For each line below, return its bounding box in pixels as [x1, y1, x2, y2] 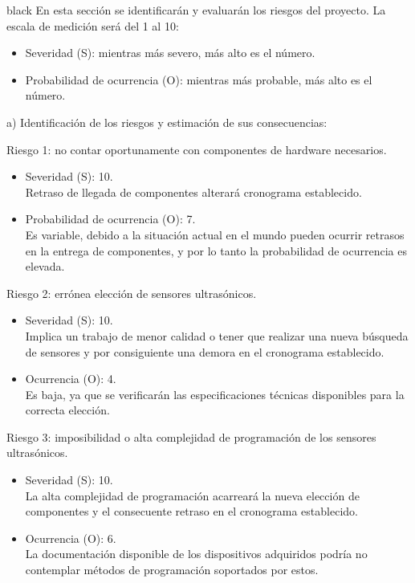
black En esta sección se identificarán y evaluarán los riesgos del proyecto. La [6, 2, 386, 18]
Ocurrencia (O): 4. [25, 370, 116, 387]
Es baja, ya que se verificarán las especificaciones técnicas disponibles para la [25, 385, 405, 402]
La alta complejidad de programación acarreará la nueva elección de [25, 487, 360, 503]
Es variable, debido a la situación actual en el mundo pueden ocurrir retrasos [25, 226, 405, 243]
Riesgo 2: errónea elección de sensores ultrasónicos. [6, 284, 257, 301]
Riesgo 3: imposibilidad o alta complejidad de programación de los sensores [6, 428, 376, 445]
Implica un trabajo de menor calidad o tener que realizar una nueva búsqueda [25, 327, 409, 344]
